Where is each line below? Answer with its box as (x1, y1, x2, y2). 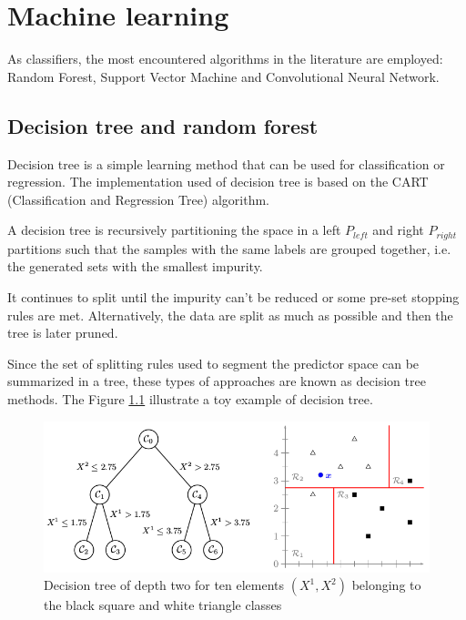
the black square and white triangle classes (44, 595, 282, 615)
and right (372, 220, 424, 239)
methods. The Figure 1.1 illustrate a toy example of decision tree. (7, 389, 373, 408)
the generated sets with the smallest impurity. (7, 257, 263, 276)
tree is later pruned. (7, 323, 118, 342)
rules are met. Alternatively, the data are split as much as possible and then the (7, 305, 453, 324)
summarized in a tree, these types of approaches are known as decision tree (7, 371, 426, 391)
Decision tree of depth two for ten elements (44, 575, 285, 595)
